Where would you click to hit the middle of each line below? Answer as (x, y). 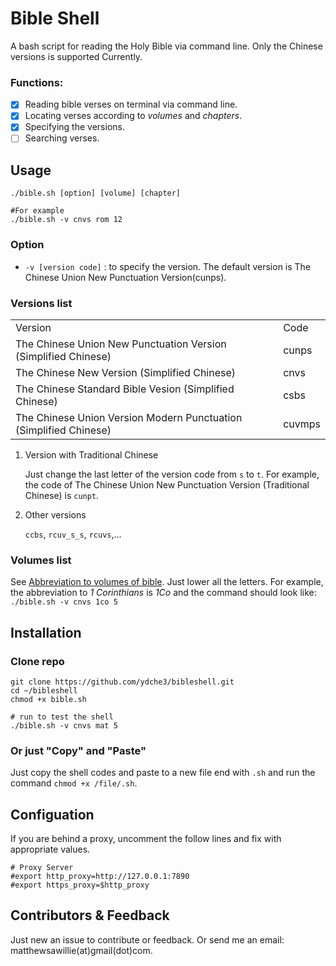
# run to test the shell (62, 717)
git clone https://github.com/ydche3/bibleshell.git (122, 682)
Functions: (37, 82)
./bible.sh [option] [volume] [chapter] (96, 193)
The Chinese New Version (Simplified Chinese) (126, 372)
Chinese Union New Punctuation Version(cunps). (125, 277)
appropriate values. (50, 849)
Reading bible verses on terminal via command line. (131, 104)
